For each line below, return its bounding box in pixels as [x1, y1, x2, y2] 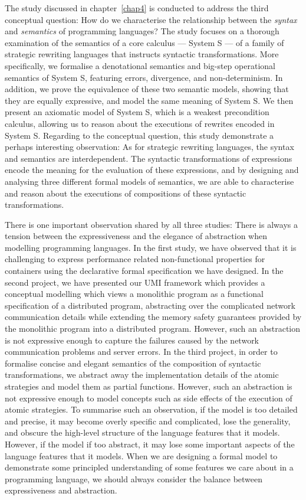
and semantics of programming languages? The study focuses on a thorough [5, 25, 279, 37]
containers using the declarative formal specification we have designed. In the [5, 264, 284, 277]
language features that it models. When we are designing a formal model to [5, 449, 278, 462]
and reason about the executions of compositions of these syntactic [5, 187, 246, 199]
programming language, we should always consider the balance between [5, 472, 263, 485]
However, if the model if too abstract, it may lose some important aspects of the [5, 437, 295, 450]
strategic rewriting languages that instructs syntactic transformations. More [5, 48, 279, 60]
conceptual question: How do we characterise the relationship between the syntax [5, 13, 297, 25]
